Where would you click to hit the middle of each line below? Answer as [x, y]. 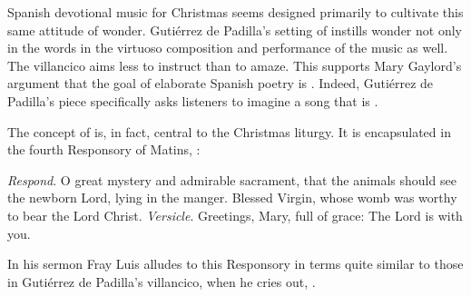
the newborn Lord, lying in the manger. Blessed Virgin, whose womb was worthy [232, 198]
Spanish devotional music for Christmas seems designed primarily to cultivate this [235, 12]
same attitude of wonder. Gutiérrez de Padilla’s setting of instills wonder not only [235, 30]
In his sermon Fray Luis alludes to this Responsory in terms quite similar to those [235, 264]
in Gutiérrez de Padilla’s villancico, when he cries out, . [162, 281]
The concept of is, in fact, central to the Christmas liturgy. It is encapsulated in [229, 131]
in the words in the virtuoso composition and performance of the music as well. [228, 48]
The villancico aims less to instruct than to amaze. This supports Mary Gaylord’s [235, 65]
